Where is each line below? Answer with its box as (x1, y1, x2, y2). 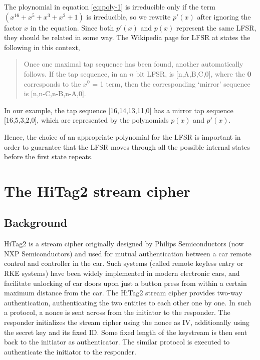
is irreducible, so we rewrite (86, 11, 171, 22)
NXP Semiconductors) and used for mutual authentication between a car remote (4, 248, 251, 258)
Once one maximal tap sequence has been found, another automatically (24, 59, 243, 69)
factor (4, 22, 22, 33)
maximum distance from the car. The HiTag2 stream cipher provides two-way (4, 287, 242, 298)
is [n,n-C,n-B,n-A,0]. (24, 88, 86, 99)
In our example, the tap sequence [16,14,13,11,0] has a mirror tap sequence (4, 105, 233, 115)
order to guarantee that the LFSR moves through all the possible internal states (4, 141, 250, 152)
